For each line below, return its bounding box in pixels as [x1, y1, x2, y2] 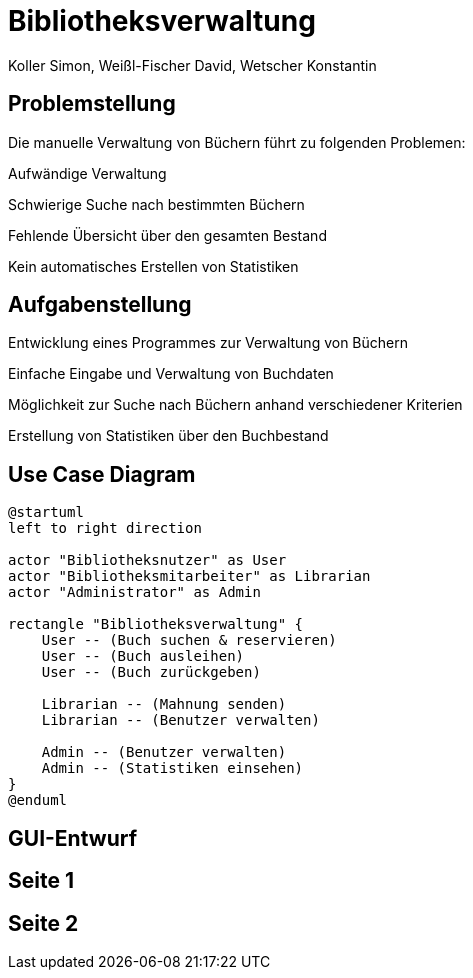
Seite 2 [8, 910, 79, 936]
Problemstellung [8, 91, 176, 117]
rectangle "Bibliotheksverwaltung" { [8, 616, 304, 633]
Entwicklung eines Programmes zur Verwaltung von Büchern [8, 334, 409, 352]
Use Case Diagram [8, 461, 196, 487]
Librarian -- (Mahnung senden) [41, 696, 287, 713]
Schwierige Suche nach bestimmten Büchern [8, 195, 305, 213]
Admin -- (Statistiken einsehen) [41, 760, 304, 777]
